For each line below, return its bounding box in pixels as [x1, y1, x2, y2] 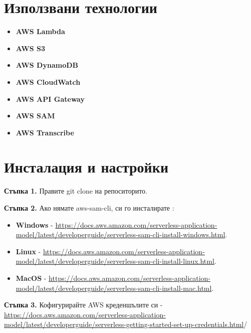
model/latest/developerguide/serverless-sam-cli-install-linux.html [16, 256, 214, 266]
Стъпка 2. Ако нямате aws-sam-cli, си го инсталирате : [4, 203, 174, 213]
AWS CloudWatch [16, 76, 81, 87]
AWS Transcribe [16, 127, 74, 137]
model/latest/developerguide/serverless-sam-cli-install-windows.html [16, 229, 225, 240]
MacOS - [16, 272, 47, 283]
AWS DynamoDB [16, 60, 79, 70]
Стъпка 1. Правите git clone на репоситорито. [4, 186, 147, 196]
